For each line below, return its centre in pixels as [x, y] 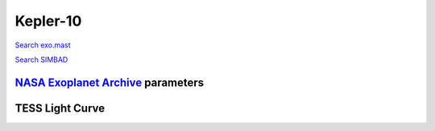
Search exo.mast [43, 45]
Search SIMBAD [41, 59]
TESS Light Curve [60, 108]
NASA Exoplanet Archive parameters [110, 82]
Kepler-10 [48, 21]
